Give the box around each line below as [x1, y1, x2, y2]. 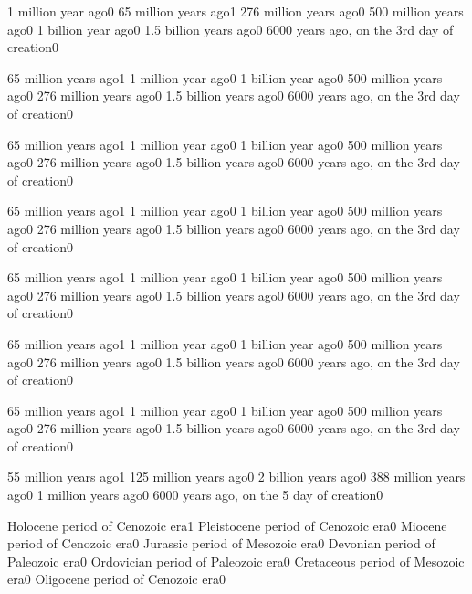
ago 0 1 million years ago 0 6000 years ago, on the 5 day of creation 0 [7, 485, 383, 504]
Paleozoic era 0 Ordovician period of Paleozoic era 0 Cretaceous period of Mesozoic [7, 551, 465, 570]
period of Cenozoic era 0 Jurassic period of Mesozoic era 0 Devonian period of [7, 534, 435, 553]
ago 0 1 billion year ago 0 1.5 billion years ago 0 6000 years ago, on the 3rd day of [7, 19, 454, 38]
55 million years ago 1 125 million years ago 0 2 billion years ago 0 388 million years [7, 467, 466, 486]
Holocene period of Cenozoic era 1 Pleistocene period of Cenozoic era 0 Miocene [7, 515, 447, 535]
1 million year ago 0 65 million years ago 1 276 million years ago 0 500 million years [7, 2, 464, 20]
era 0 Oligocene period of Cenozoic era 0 [7, 569, 226, 589]
